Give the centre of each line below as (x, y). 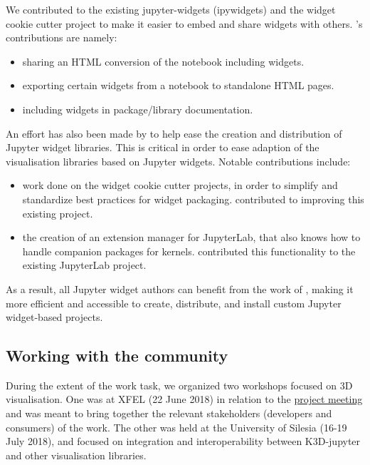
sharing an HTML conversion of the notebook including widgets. (163, 61)
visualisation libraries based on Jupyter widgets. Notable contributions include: (178, 161)
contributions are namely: (62, 37)
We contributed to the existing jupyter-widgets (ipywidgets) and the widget (171, 9)
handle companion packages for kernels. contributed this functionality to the (189, 251)
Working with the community (117, 356)
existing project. (58, 213)
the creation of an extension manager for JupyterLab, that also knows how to (191, 237)
